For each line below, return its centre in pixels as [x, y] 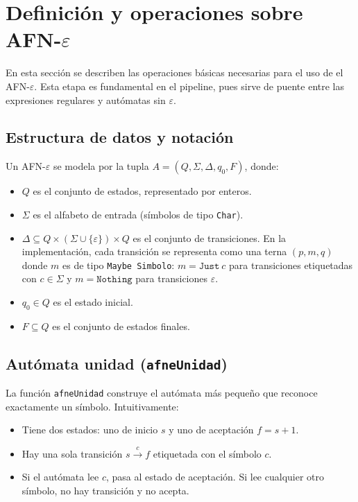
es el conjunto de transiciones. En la [210, 237]
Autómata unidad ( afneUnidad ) [117, 363]
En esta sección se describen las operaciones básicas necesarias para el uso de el [174, 72]
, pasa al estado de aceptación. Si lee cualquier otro [215, 477]
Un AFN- [26, 166]
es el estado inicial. [93, 301]
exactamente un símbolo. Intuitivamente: [92, 406]
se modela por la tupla [101, 166]
